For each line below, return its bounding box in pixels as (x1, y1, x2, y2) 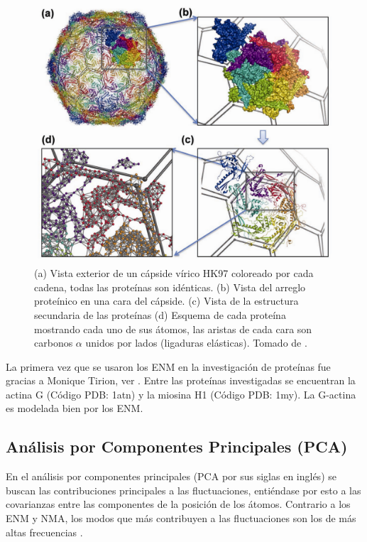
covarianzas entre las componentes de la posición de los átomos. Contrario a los (6, 497, 351, 511)
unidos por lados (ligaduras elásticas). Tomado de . (85, 335, 307, 350)
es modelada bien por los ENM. (6, 401, 143, 416)
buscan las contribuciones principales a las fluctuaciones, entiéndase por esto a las (6, 482, 361, 497)
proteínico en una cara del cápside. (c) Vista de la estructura (34, 293, 299, 308)
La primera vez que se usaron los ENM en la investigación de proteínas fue (6, 359, 331, 374)
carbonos (34, 335, 73, 350)
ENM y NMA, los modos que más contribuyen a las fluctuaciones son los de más (6, 511, 356, 526)
